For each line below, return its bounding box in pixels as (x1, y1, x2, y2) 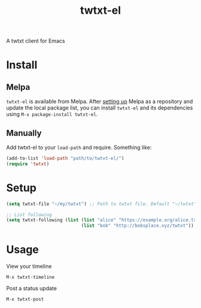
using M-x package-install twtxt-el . (6, 111, 98, 118)
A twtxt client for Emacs (6, 37, 65, 45)
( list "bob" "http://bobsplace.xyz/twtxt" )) (81, 222, 194, 229)
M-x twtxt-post (6, 297, 44, 303)
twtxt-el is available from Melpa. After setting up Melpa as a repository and (6, 98, 193, 105)
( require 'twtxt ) (6, 161, 50, 167)
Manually (6, 128, 42, 138)
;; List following (6, 212, 52, 218)
